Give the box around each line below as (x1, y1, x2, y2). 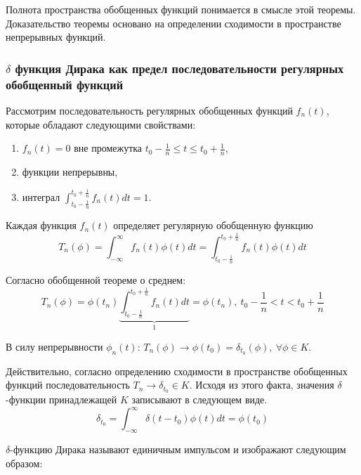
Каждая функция (6, 218, 77, 233)
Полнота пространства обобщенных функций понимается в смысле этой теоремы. (6, 2, 356, 16)
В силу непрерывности (6, 339, 103, 353)
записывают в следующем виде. (131, 392, 268, 407)
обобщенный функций (6, 75, 124, 93)
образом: (6, 455, 43, 470)
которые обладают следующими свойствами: (6, 117, 196, 131)
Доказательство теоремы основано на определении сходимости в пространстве (6, 15, 341, 30)
